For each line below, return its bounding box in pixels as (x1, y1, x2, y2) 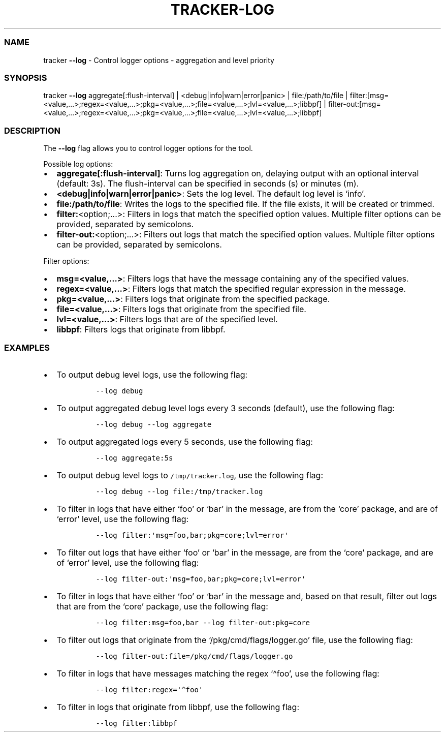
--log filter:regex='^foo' (96, 685, 203, 694)
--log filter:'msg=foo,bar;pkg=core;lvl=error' (96, 531, 289, 539)
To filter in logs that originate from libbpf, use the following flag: (56, 701, 300, 712)
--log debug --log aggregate (96, 420, 212, 428)
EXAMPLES (4, 343, 50, 353)
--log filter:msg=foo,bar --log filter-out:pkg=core (96, 618, 310, 627)
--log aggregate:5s (96, 453, 173, 462)
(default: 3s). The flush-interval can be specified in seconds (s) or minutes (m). (56, 178, 359, 189)
